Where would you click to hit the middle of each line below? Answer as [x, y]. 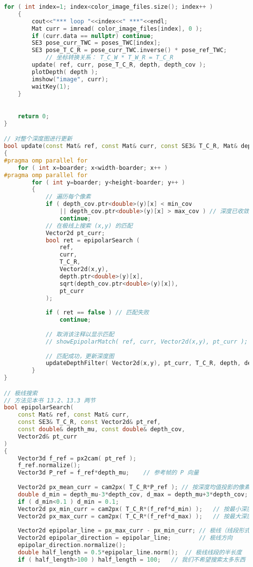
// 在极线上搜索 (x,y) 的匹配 [89, 226]
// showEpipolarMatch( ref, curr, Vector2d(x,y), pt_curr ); [147, 341]
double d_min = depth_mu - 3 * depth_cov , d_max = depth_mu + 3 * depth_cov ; [133, 494]
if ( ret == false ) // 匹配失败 [97, 313]
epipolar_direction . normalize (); [72, 545]
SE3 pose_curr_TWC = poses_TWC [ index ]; [96, 43]
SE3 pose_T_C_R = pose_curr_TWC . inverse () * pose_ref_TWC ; [129, 50]
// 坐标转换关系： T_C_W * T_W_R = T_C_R [109, 58]
